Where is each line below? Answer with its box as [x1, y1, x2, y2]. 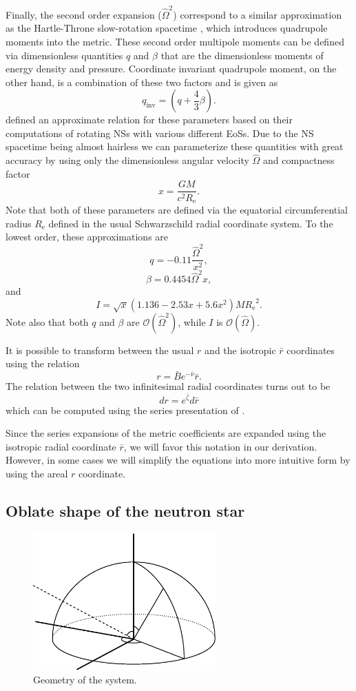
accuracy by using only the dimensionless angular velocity [6, 153, 249, 167]
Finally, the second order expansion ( [6, 7, 162, 21]
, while [178, 314, 206, 329]
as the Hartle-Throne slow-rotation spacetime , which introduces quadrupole [6, 21, 328, 35]
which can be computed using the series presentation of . [6, 402, 245, 417]
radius [6, 216, 32, 230]
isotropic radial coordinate [6, 439, 116, 453]
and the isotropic [205, 342, 276, 357]
